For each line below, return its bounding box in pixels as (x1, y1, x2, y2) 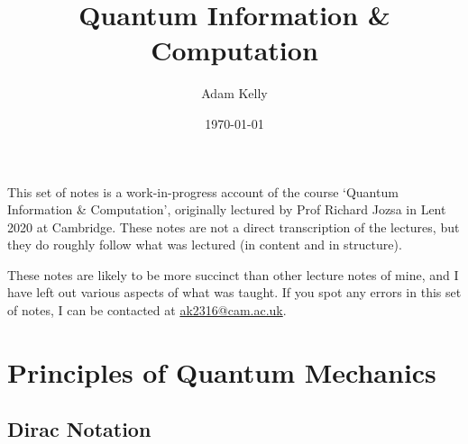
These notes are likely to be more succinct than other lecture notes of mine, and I (7, 265, 459, 284)
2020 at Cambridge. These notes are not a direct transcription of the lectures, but (7, 217, 460, 236)
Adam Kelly (201, 84, 268, 103)
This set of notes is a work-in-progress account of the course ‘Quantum (7, 182, 399, 201)
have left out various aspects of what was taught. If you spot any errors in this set (7, 283, 462, 302)
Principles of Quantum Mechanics (7, 353, 436, 390)
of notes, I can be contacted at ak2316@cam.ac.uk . (7, 301, 287, 320)
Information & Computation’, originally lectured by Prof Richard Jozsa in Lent (7, 200, 446, 219)
